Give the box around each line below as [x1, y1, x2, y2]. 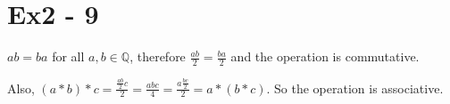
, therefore [129, 47, 186, 66]
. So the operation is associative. [266, 78, 444, 97]
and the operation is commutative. [230, 47, 420, 66]
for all [52, 47, 85, 66]
